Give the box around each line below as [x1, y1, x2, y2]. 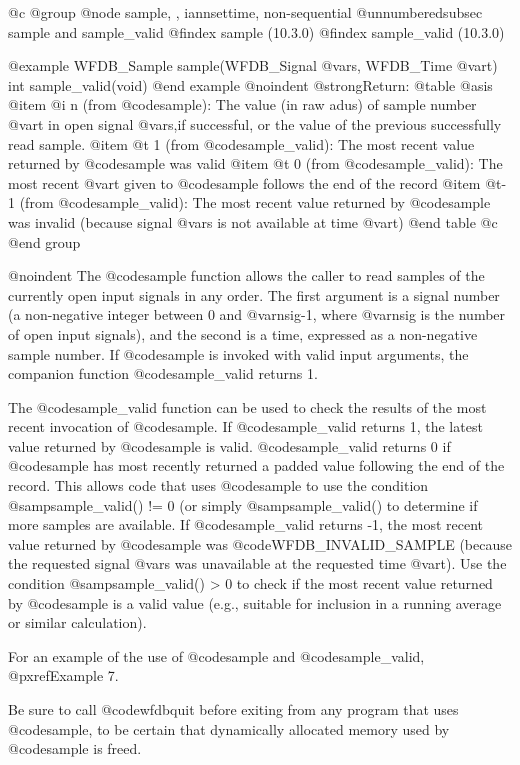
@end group [8, 231, 81, 252]
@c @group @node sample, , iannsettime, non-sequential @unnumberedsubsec [8, 2, 483, 22]
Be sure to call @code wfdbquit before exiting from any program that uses [8, 699, 459, 719]
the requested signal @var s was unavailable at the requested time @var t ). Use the [8, 553, 507, 574]
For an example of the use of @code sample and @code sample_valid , [8, 645, 425, 666]
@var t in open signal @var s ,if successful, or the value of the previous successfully [8, 113, 502, 134]
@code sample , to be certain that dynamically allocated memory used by [8, 718, 450, 739]
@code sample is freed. [8, 738, 142, 759]
